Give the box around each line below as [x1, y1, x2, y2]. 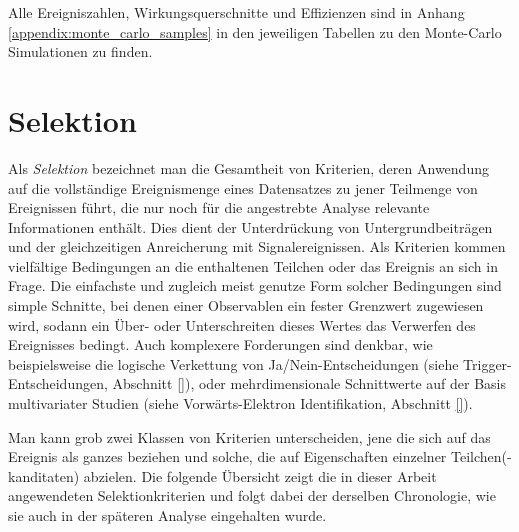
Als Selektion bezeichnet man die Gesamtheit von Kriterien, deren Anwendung [8, 157, 489, 178]
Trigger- [463, 353, 512, 374]
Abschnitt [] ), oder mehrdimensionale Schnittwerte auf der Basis [112, 373, 506, 394]
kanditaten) [8, 465, 80, 486]
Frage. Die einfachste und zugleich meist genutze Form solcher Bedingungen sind [8, 275, 502, 296]
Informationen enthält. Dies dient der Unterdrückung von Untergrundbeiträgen [8, 216, 493, 237]
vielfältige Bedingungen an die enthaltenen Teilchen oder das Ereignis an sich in [8, 255, 498, 276]
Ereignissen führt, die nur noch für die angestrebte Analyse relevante [8, 197, 430, 218]
